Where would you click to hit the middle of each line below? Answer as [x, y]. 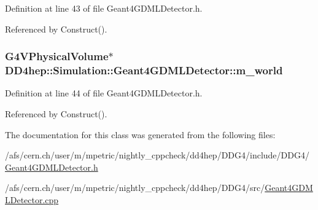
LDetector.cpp [32, 199]
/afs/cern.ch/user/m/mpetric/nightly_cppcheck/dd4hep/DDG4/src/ [135, 188]
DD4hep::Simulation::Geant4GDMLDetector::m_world [144, 70]
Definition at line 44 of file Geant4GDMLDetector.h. [104, 93]
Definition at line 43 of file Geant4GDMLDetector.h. [104, 8]
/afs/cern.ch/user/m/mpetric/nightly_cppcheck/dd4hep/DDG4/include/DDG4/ [157, 155]
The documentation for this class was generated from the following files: [140, 134]
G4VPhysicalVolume [57, 56]
